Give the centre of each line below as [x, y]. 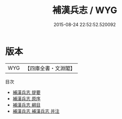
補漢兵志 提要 [26, 92]
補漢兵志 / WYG [85, 10]
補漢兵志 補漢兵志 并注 [36, 111]
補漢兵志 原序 [26, 98]
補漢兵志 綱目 [26, 105]
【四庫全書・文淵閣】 [50, 68]
